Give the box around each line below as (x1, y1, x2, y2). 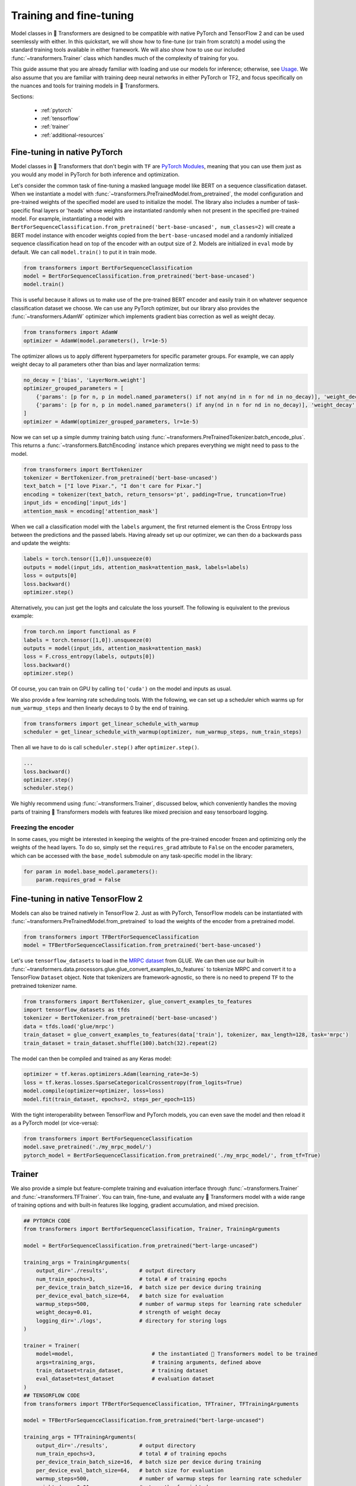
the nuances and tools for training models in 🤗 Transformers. (11, 82, 160, 89)
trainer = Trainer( (23, 1342, 80, 1349)
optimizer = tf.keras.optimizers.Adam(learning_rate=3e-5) (23, 1071, 199, 1078)
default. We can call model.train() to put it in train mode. (11, 248, 157, 256)
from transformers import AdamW (23, 329, 118, 336)
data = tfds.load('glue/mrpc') (23, 1023, 115, 1030)
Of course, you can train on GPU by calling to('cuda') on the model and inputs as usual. (11, 685, 232, 692)
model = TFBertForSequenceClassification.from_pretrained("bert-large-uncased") (23, 1417, 265, 1424)
